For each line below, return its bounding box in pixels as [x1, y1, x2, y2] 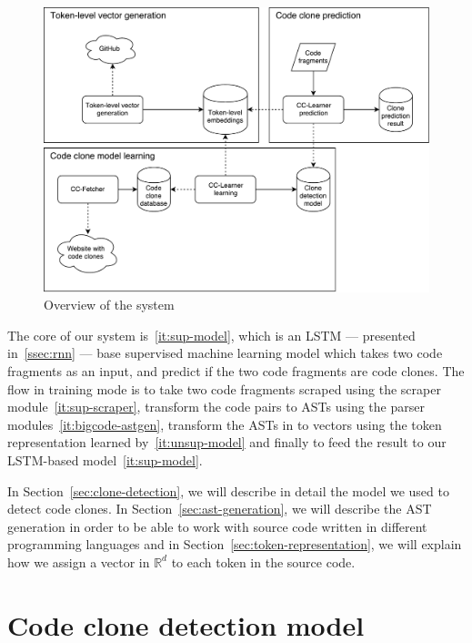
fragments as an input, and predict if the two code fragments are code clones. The [7, 361, 465, 380]
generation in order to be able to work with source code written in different [7, 516, 427, 536]
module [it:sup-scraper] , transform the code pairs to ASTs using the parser [7, 397, 425, 416]
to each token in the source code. [171, 552, 356, 571]
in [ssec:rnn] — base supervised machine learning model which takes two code [7, 343, 443, 362]
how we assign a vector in [7, 552, 150, 571]
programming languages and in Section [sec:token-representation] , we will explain [7, 535, 462, 554]
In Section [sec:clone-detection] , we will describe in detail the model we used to [7, 481, 449, 500]
